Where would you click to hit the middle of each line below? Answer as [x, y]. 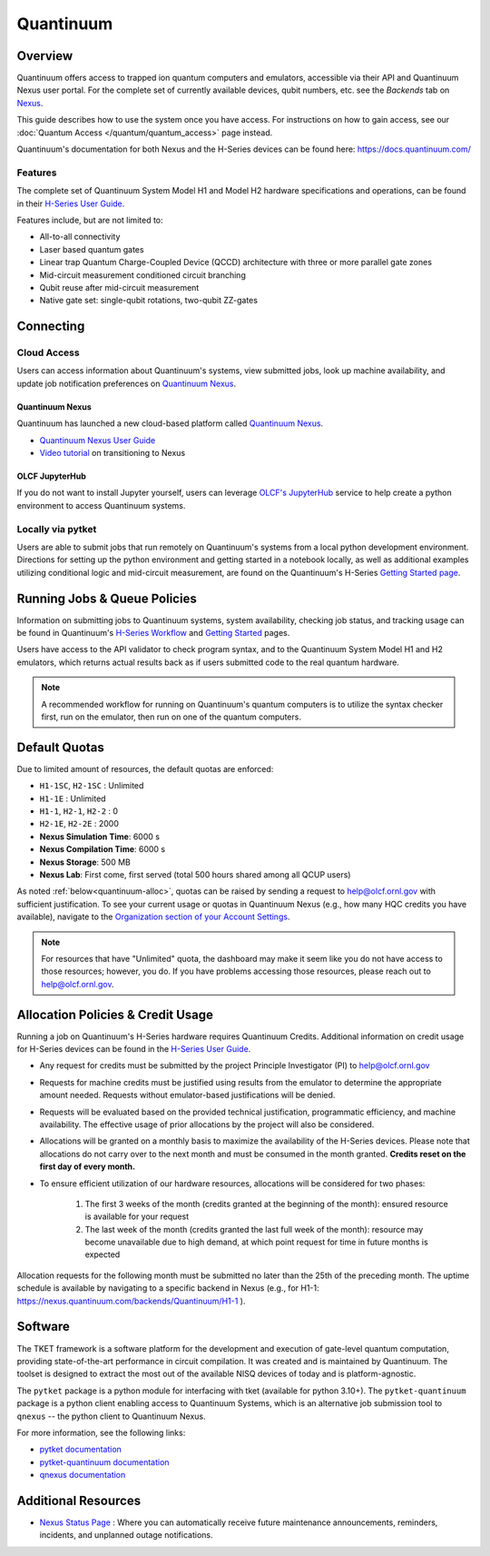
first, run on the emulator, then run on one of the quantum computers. [171, 717]
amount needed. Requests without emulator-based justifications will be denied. [187, 1095]
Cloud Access [49, 352]
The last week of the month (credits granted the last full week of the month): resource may [254, 1229]
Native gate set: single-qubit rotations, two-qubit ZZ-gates [149, 301]
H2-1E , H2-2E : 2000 [79, 824]
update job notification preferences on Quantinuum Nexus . [127, 383]
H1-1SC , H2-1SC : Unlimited [92, 786]
